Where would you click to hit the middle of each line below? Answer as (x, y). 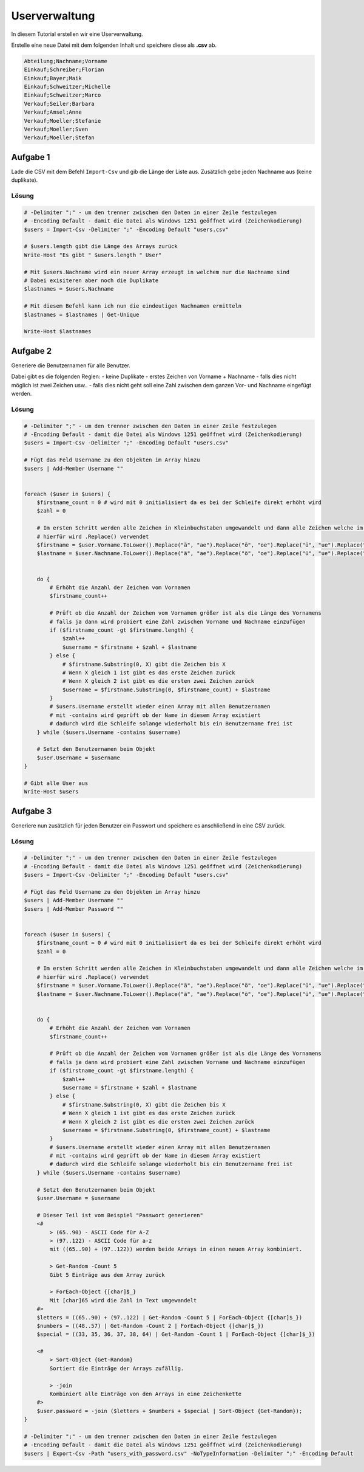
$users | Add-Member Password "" (74, 909)
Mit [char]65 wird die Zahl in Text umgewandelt (123, 1300)
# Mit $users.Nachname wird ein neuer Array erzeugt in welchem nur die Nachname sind (157, 272)
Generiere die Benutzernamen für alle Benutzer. (71, 365)
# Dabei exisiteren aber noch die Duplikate (91, 281)
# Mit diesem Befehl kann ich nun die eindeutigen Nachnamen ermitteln (133, 306)
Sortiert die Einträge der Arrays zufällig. (117, 1368)
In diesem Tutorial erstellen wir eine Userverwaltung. (77, 34)
